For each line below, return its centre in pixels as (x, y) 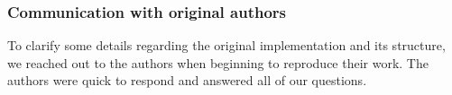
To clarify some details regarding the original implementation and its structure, (226, 45)
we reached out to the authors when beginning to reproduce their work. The (218, 62)
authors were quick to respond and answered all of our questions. (187, 80)
